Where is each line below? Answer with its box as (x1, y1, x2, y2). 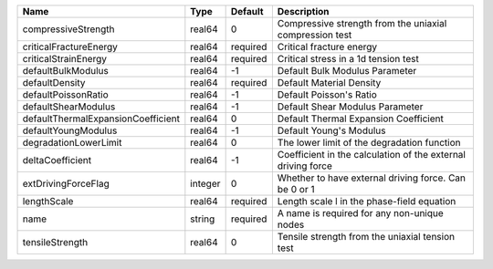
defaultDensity (22, 77, 86, 88)
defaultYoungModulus (22, 124, 118, 137)
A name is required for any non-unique (277, 207, 445, 219)
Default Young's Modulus (277, 124, 386, 137)
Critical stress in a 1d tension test (277, 53, 419, 65)
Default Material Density (277, 77, 382, 88)
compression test (277, 28, 352, 41)
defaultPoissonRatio (22, 88, 109, 100)
